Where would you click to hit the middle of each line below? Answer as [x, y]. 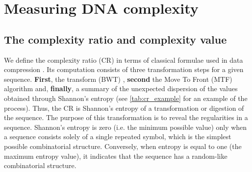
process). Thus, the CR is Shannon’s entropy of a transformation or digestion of [124, 108]
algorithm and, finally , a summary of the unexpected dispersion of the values [121, 88]
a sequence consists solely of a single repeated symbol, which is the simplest [118, 136]
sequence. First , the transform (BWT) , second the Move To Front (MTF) [118, 79]
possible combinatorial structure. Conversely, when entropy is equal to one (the [123, 146]
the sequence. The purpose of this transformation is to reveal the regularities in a [126, 117]
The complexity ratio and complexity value [115, 39]
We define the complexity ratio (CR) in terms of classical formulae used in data [124, 60]
